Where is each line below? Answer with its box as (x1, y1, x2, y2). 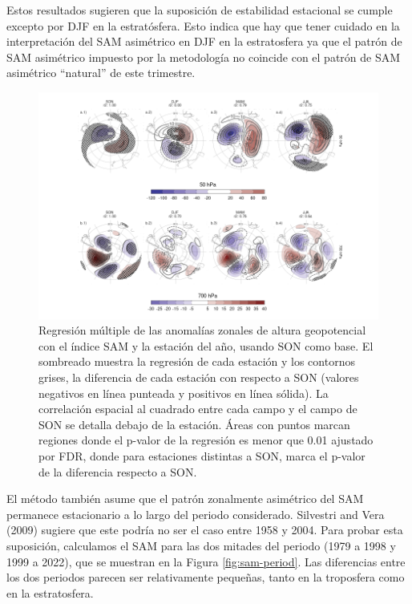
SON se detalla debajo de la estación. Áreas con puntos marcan (38, 416, 350, 432)
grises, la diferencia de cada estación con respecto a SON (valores (38, 369, 359, 385)
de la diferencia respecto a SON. (38, 463, 197, 480)
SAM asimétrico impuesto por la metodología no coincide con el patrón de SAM (6, 48, 401, 65)
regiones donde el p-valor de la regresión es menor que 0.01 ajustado (38, 432, 374, 448)
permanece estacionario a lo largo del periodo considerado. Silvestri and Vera (6, 505, 385, 522)
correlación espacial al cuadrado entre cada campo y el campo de (38, 400, 357, 417)
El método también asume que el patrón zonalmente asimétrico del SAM (6, 490, 364, 507)
